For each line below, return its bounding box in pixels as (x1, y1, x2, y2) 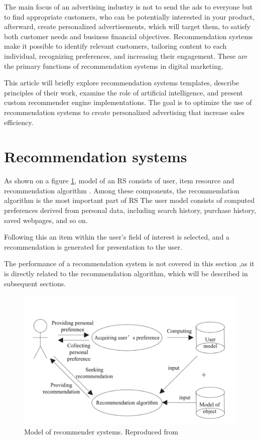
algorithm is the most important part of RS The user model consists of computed (4, 195, 254, 205)
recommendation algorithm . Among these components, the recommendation (4, 185, 239, 195)
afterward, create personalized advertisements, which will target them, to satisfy (4, 21, 250, 32)
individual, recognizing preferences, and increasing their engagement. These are (4, 50, 247, 61)
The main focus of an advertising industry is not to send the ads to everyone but (4, 2, 253, 12)
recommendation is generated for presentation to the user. (4, 241, 183, 252)
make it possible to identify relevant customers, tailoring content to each (4, 41, 227, 51)
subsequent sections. (4, 278, 66, 288)
